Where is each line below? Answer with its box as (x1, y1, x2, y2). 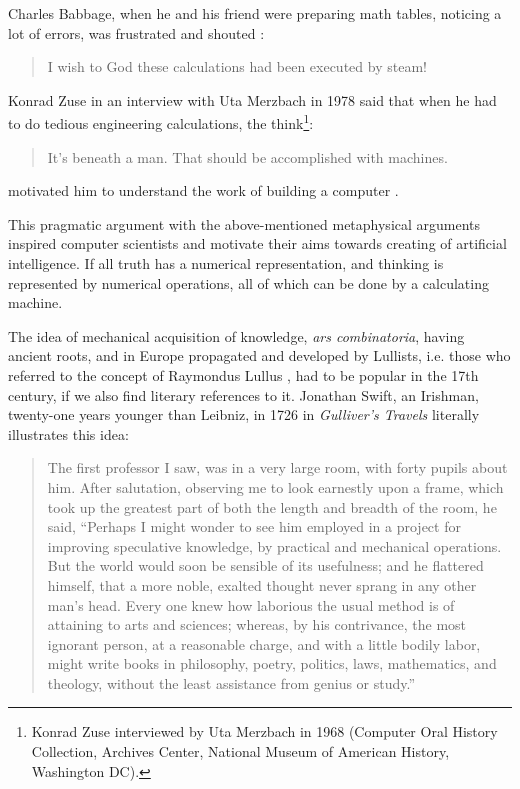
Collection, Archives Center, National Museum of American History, (31, 741, 450, 762)
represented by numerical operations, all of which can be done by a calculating (8, 272, 489, 293)
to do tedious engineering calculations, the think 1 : (8, 110, 314, 134)
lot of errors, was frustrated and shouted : (8, 22, 265, 43)
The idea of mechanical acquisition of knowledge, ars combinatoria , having (8, 325, 465, 346)
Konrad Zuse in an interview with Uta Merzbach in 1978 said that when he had (8, 89, 497, 110)
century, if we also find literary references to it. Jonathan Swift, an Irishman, (8, 384, 479, 405)
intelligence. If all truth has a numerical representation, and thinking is (8, 253, 444, 273)
